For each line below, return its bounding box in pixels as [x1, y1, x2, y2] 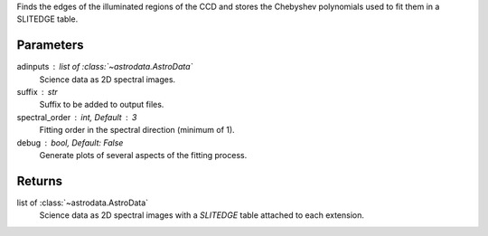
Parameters [16, 37, 84, 53]
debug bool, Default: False [16, 137, 124, 148]
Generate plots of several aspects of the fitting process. [39, 150, 248, 161]
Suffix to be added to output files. [39, 99, 164, 110]
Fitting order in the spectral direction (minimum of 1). [39, 125, 235, 136]
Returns [16, 173, 63, 189]
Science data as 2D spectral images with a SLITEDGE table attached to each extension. [39, 210, 365, 221]
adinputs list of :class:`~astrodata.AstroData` [16, 61, 193, 72]
